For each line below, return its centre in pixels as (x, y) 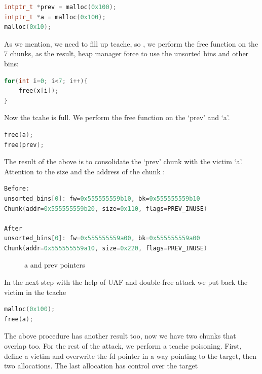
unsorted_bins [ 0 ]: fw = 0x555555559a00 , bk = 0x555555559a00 (102, 238)
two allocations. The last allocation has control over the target (101, 366)
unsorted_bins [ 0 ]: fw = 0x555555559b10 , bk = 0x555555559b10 (102, 198)
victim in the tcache (35, 292)
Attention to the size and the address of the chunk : (85, 171)
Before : (17, 189)
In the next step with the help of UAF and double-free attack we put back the (126, 282)
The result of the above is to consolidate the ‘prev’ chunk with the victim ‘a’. (124, 161)
